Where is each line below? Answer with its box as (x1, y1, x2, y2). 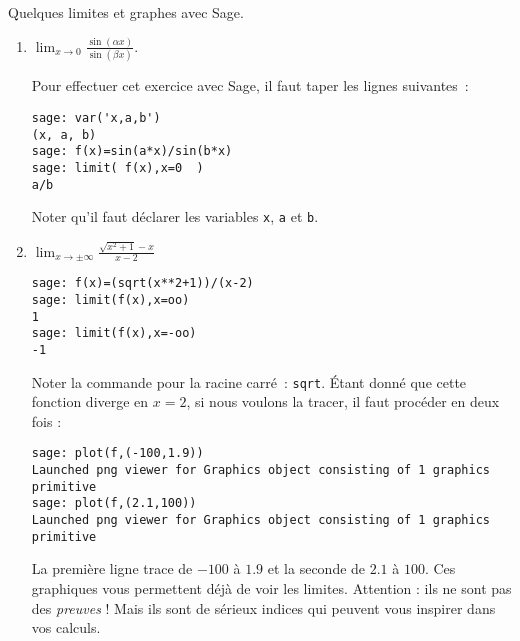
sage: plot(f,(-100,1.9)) (31, 446, 204, 461)
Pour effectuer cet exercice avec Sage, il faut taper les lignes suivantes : (31, 75, 469, 96)
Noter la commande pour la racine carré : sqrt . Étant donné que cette (31, 371, 467, 392)
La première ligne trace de (31, 558, 193, 579)
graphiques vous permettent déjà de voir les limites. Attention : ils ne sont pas (31, 578, 512, 598)
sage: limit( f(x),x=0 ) (31, 160, 204, 175)
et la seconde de (267, 558, 366, 579)
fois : (31, 410, 62, 431)
